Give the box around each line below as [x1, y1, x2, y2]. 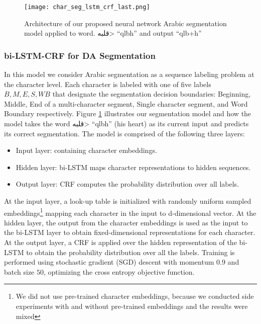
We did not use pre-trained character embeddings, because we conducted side [16, 291, 254, 301]
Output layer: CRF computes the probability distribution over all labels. [16, 179, 239, 189]
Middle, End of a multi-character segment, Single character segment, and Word [4, 98, 248, 109]
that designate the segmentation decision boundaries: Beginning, [52, 89, 251, 99]
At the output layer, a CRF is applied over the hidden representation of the [4, 237, 237, 248]
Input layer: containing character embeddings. [16, 145, 157, 155]
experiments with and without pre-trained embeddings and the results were [16, 301, 248, 311]
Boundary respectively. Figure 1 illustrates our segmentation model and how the [4, 108, 251, 119]
